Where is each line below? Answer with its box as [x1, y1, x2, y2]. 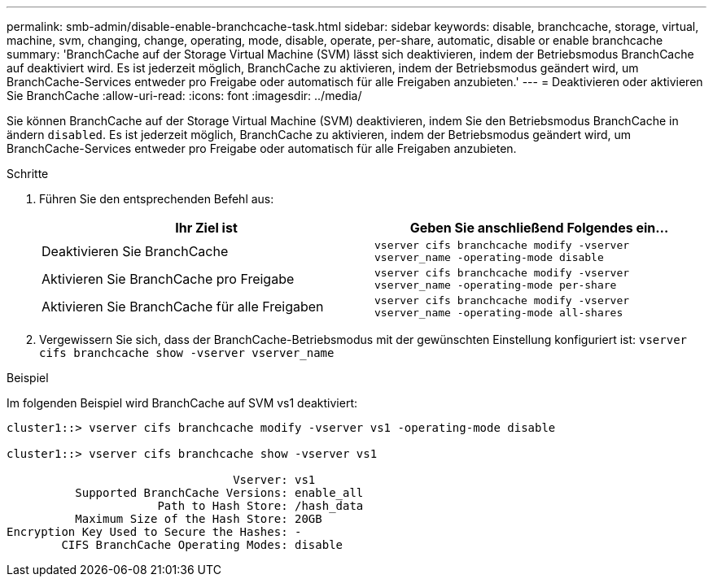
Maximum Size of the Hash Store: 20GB [75, 512, 322, 525]
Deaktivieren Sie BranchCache [42, 243, 229, 259]
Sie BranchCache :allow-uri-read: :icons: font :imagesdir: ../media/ [7, 89, 362, 102]
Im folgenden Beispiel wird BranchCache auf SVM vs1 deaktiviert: [7, 396, 358, 410]
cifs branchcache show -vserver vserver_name [39, 346, 335, 359]
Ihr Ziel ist [175, 220, 238, 236]
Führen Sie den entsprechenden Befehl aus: [39, 192, 274, 206]
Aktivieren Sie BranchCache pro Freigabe [42, 271, 295, 287]
